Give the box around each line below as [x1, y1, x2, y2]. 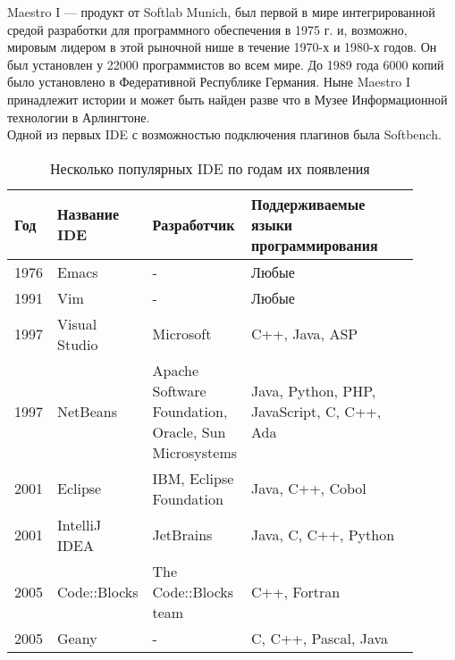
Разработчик [152, 213, 235, 235]
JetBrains [152, 524, 213, 546]
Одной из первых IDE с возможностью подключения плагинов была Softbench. [7, 125, 442, 144]
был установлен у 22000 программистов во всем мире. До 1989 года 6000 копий [7, 54, 444, 73]
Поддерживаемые [251, 193, 366, 214]
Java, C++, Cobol [251, 478, 367, 499]
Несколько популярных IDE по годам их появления [49, 157, 370, 179]
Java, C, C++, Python [251, 524, 395, 546]
